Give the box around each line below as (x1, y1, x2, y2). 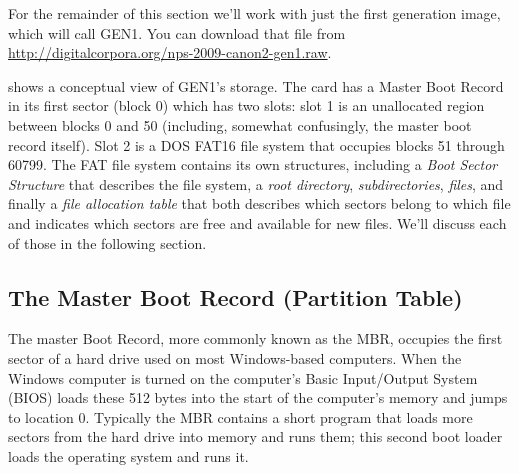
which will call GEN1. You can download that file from (8, 22, 346, 43)
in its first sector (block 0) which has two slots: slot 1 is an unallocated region (8, 95, 485, 116)
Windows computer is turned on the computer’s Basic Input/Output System (8, 367, 478, 388)
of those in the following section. (8, 232, 207, 253)
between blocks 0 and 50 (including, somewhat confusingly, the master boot (8, 114, 472, 135)
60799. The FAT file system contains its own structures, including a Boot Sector (8, 154, 498, 175)
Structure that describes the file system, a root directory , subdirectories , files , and (8, 173, 504, 194)
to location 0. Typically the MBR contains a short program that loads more (8, 406, 473, 427)
